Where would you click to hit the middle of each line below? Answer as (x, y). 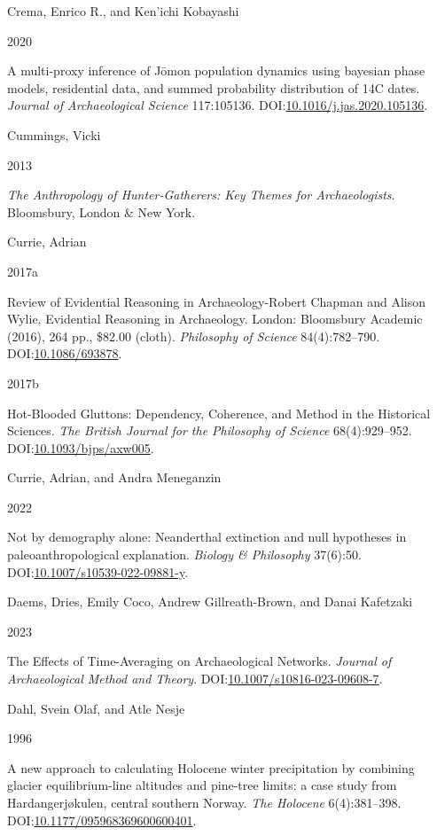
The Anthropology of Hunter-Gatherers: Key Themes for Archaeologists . (201, 195)
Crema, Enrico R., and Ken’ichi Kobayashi (123, 11)
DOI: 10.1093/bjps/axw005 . (81, 447)
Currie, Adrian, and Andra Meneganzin (114, 477)
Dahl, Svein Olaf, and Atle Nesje (96, 708)
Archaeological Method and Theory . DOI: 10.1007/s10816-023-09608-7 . (195, 679)
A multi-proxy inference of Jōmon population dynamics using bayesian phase (216, 70)
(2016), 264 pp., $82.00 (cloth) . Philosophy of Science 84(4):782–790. (194, 336)
